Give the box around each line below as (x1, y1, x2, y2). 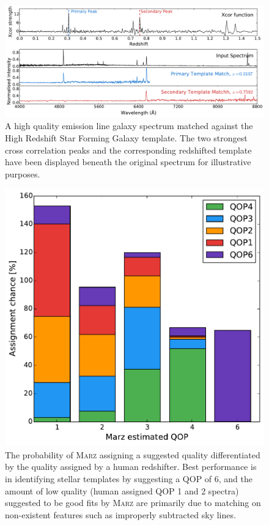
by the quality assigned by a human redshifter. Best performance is (5, 460, 257, 473)
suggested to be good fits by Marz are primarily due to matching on (5, 496, 261, 509)
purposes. (5, 167, 40, 180)
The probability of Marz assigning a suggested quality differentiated (5, 448, 260, 461)
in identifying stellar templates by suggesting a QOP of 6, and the (5, 472, 253, 485)
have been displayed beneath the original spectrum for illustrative (5, 155, 251, 168)
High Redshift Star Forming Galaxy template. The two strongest (5, 132, 248, 144)
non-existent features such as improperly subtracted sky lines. (5, 508, 236, 521)
